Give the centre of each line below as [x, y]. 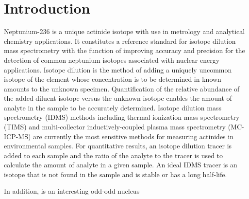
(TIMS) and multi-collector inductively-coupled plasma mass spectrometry [115, 127]
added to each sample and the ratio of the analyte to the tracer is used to [114, 155]
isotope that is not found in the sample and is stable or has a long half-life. [116, 174]
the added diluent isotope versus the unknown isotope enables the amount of [118, 98]
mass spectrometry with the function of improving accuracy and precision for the [124, 50]
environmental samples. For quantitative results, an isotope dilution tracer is [118, 146]
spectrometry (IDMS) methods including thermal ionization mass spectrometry [122, 117]
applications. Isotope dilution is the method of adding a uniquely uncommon [118, 69]
